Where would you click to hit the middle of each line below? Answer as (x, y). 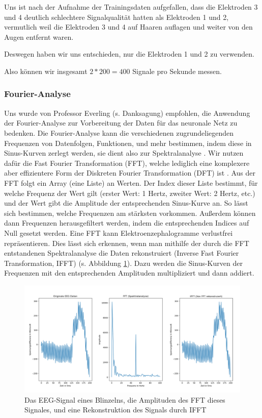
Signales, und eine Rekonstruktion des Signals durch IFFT (115, 410)
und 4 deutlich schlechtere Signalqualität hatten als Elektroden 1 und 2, (117, 17)
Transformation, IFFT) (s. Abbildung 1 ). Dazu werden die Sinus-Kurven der (123, 263)
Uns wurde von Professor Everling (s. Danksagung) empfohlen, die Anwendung (127, 113)
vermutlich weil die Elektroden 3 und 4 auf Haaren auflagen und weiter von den (128, 27)
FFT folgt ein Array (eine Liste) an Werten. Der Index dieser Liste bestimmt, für (131, 182)
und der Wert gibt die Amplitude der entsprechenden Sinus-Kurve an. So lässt (126, 203)
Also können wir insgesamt (46, 71)
